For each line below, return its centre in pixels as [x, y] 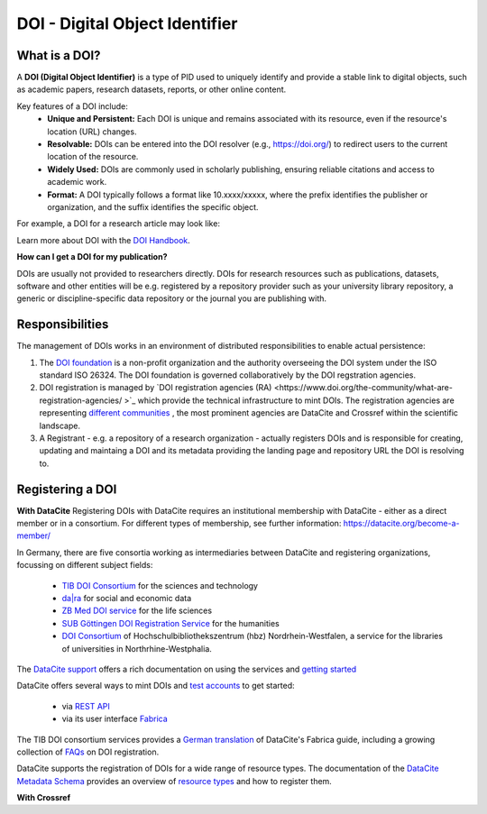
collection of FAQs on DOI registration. [88, 752]
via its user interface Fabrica [115, 719]
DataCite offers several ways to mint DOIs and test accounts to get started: [156, 686]
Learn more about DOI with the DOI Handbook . [104, 240]
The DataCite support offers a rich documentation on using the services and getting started [187, 669]
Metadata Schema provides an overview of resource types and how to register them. [175, 781]
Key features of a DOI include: [72, 106]
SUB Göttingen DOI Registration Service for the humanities [170, 623]
